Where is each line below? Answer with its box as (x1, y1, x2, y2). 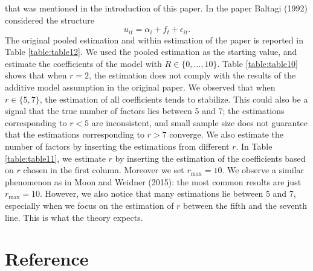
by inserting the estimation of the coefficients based (115, 151, 306, 164)
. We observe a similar (222, 164, 304, 176)
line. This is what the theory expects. (5, 211, 143, 223)
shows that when (5, 69, 67, 81)
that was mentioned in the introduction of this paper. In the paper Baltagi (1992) (5, 2, 308, 14)
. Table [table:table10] (217, 57, 298, 69)
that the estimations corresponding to (5, 128, 144, 141)
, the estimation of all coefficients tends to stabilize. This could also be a (39, 92, 308, 105)
